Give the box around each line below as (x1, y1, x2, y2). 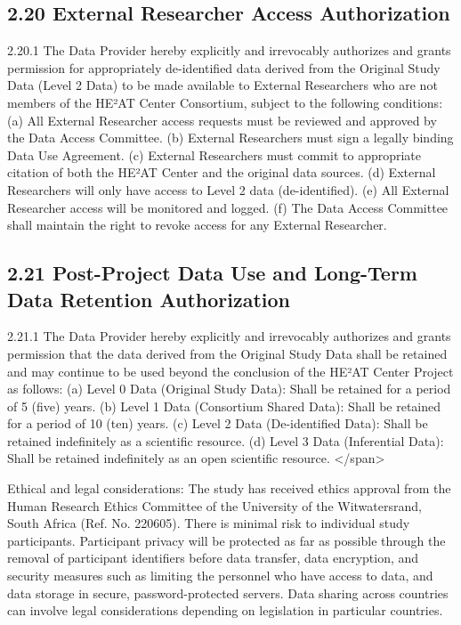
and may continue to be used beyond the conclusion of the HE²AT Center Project (7, 361, 454, 380)
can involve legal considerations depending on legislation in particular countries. (7, 601, 443, 620)
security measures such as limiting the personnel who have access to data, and (7, 566, 433, 585)
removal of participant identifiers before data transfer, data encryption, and (7, 548, 419, 567)
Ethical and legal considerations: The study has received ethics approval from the (7, 479, 451, 498)
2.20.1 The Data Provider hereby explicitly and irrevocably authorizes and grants (7, 41, 451, 60)
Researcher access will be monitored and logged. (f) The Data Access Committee (7, 198, 449, 216)
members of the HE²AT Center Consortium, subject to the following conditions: (7, 93, 443, 111)
